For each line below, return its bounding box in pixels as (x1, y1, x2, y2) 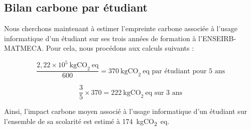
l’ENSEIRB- (198, 33, 236, 43)
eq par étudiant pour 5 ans (143, 67, 225, 75)
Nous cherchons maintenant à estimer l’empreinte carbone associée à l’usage (4, 23, 237, 34)
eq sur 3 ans (145, 89, 183, 96)
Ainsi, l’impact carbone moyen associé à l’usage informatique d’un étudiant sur (4, 106, 247, 116)
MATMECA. (4, 43, 44, 53)
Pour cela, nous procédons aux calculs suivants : (46, 43, 194, 53)
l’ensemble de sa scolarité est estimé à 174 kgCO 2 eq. (4, 115, 170, 127)
